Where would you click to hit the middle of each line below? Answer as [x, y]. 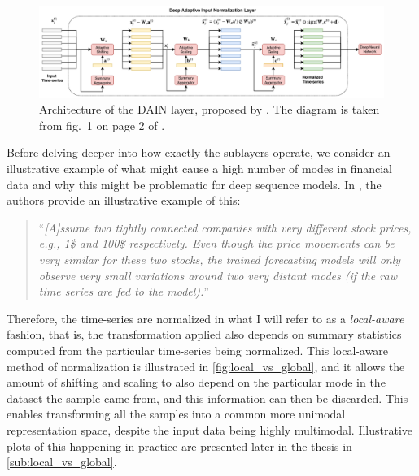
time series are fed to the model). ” [124, 291]
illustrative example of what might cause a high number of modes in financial [199, 168]
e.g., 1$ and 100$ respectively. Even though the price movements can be [216, 243]
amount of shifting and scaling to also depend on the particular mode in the [196, 382]
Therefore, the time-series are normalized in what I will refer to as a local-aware [205, 318]
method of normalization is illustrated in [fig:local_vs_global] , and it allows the [206, 366]
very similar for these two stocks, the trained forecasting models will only [220, 259]
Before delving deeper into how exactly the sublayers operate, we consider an [199, 152]
